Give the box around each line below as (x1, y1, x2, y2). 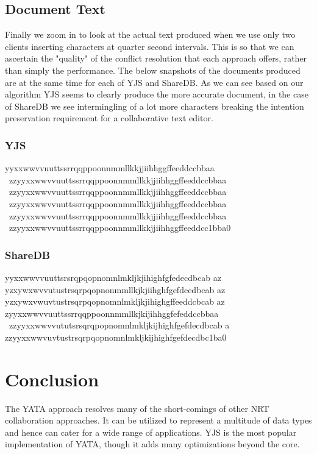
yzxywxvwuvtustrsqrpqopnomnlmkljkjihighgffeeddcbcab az (5, 295, 225, 308)
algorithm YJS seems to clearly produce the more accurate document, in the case (5, 88, 308, 101)
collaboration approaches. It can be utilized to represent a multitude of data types (5, 414, 312, 427)
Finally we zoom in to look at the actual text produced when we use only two (5, 28, 296, 41)
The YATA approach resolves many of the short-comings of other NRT (5, 402, 269, 414)
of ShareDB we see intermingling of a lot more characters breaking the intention (5, 99, 304, 112)
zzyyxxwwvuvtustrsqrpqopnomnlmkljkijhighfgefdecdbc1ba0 (5, 330, 227, 343)
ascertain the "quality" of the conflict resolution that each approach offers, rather (5, 52, 307, 65)
